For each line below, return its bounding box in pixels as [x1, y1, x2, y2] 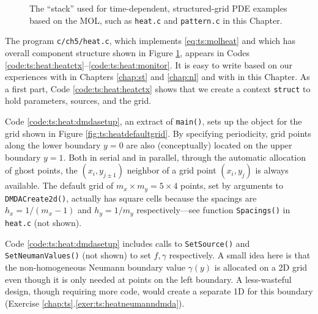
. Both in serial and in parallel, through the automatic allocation [63, 150, 306, 163]
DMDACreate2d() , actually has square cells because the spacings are [5, 191, 257, 204]
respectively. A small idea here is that [169, 249, 311, 261]
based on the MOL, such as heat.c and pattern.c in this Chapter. [29, 13, 283, 26]
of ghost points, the [5, 164, 78, 177]
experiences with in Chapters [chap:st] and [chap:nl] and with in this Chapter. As [5, 70, 310, 83]
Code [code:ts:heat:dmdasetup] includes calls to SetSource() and [5, 236, 250, 249]
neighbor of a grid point [127, 164, 216, 177]
